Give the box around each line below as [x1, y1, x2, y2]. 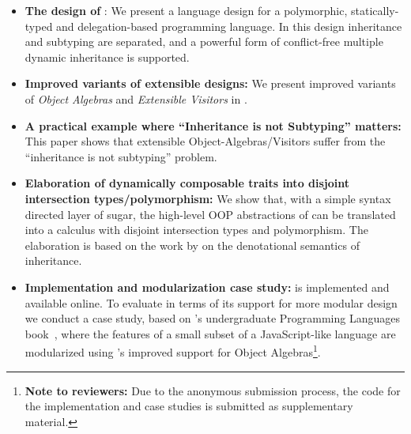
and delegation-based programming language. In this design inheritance [56, 17, 402, 34]
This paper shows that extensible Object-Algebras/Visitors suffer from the [25, 133, 386, 149]
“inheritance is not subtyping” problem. [25, 148, 217, 164]
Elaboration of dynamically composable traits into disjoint [25, 175, 349, 191]
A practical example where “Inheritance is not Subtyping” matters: [25, 117, 402, 134]
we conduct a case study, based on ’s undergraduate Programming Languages [25, 310, 401, 326]
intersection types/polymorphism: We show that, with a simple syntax [25, 190, 391, 206]
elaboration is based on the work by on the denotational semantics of [25, 236, 360, 253]
